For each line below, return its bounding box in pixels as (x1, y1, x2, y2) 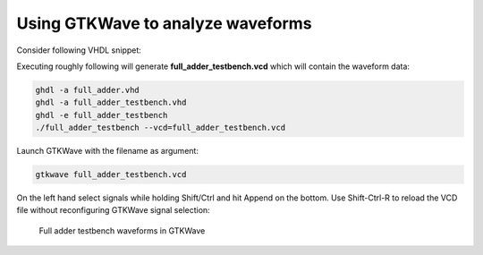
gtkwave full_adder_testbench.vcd (35, 170, 187, 180)
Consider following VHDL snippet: (16, 45, 142, 55)
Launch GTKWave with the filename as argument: (16, 146, 199, 157)
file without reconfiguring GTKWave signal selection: (16, 205, 210, 216)
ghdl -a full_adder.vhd (35, 85, 140, 95)
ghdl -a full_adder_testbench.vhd (35, 98, 187, 107)
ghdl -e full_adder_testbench (35, 110, 168, 120)
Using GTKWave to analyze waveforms (16, 13, 312, 33)
